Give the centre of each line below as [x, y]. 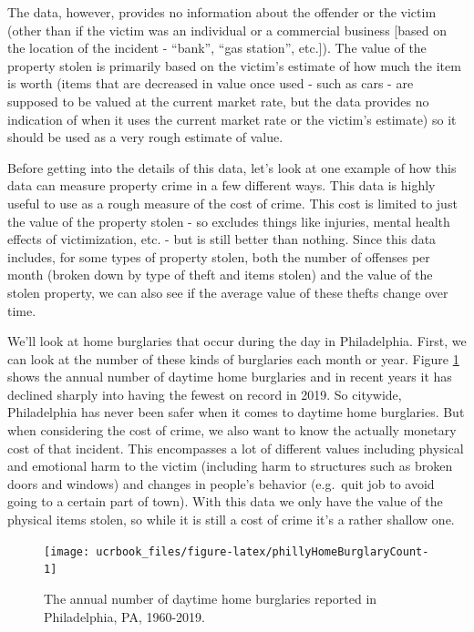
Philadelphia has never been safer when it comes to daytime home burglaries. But [236, 412]
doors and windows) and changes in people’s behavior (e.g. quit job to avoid [221, 483]
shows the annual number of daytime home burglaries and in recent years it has [230, 377]
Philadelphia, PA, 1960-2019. [124, 616]
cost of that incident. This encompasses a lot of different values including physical [236, 448]
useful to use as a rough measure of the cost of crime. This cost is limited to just [232, 203]
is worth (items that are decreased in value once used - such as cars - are [211, 83]
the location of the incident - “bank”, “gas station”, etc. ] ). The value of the [217, 48]
